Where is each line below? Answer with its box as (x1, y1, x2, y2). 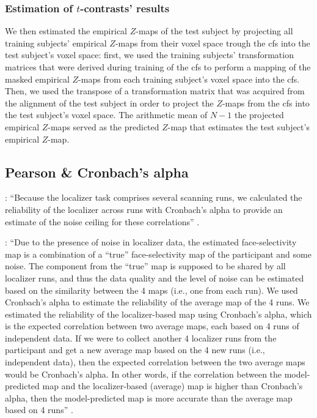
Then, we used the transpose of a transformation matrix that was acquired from (5, 84, 305, 97)
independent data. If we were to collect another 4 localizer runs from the (5, 331, 277, 344)
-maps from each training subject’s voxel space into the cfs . (78, 72, 300, 85)
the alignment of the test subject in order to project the (5, 96, 214, 109)
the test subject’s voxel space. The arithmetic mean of (5, 108, 208, 121)
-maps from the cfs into (222, 96, 310, 109)
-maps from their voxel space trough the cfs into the (115, 36, 310, 49)
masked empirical (5, 72, 70, 85)
